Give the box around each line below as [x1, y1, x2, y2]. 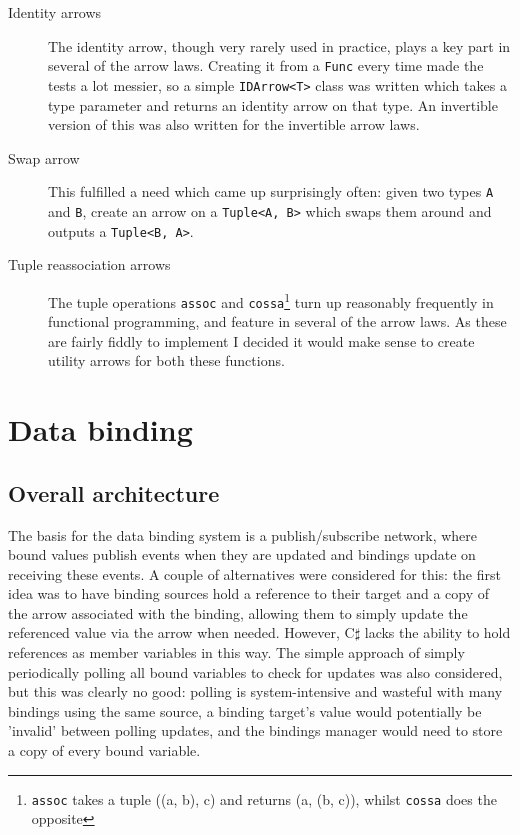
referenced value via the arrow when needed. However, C [8, 622, 355, 643]
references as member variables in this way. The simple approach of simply [8, 642, 465, 663]
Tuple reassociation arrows [8, 254, 171, 275]
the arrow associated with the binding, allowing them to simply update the [8, 602, 468, 623]
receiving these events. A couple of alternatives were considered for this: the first [8, 563, 501, 584]
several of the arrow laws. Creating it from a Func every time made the [48, 55, 484, 76]
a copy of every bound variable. [8, 740, 201, 761]
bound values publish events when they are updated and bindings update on [8, 544, 476, 565]
